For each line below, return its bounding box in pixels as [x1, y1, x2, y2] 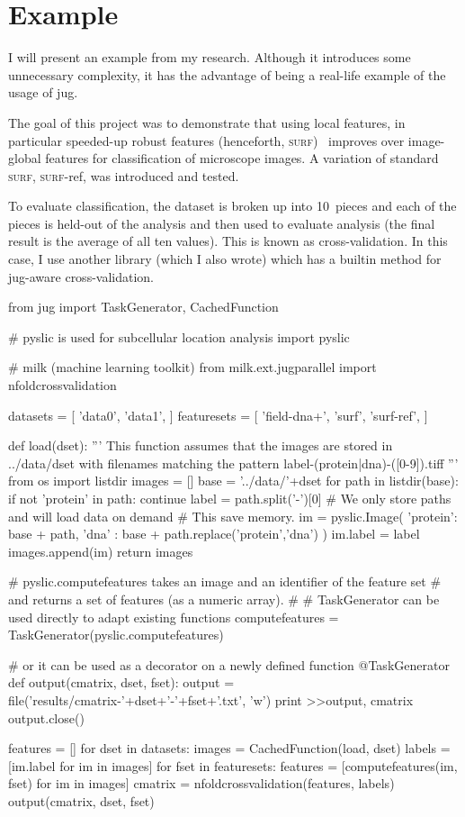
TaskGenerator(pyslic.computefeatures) [8, 625, 224, 644]
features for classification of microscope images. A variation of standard [45, 149, 439, 168]
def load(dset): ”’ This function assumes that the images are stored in [8, 436, 393, 455]
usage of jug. [8, 83, 78, 102]
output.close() [8, 708, 85, 727]
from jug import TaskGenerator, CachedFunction [8, 297, 279, 316]
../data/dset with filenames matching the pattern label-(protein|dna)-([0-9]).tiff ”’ [8, 453, 459, 472]
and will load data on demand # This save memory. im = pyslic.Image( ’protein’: [8, 506, 458, 525]
